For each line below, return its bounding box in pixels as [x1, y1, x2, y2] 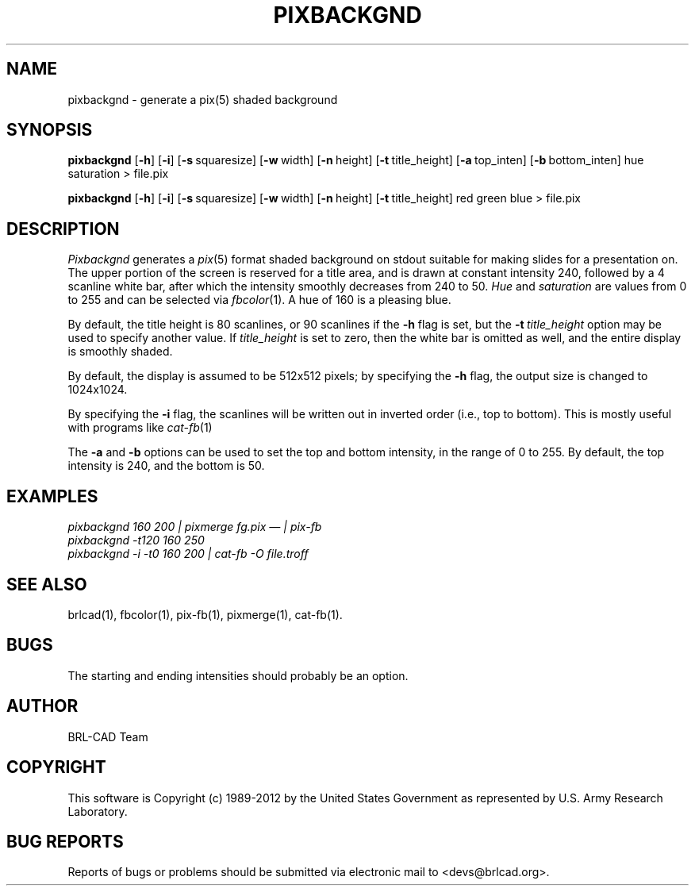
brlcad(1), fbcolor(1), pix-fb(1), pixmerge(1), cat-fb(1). [67, 607, 343, 621]
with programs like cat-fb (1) [67, 421, 213, 435]
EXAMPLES [6, 486, 98, 506]
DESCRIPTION [6, 218, 120, 239]
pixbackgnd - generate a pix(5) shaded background [67, 92, 338, 106]
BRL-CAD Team [67, 729, 148, 744]
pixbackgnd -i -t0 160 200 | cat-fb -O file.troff [67, 547, 309, 561]
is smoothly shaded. [67, 344, 173, 359]
